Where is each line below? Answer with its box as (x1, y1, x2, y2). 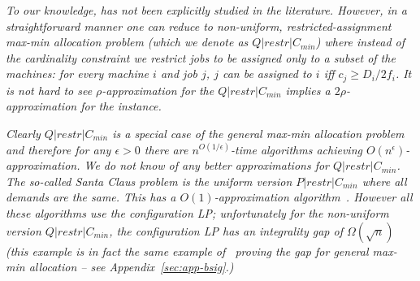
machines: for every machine (6, 65, 149, 82)
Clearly (6, 125, 41, 142)
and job (160, 65, 198, 82)
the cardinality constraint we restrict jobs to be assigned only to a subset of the (6, 49, 396, 66)
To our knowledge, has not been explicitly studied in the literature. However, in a (6, 2, 407, 18)
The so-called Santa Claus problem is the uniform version (6, 172, 292, 189)
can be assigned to (222, 65, 312, 82)
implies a (285, 81, 331, 98)
